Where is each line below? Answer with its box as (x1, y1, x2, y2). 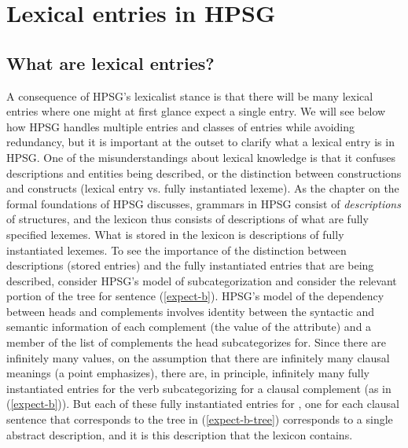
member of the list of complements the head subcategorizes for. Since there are (6, 334, 387, 351)
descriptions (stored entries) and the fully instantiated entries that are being (6, 257, 374, 274)
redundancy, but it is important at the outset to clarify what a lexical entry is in (6, 134, 395, 150)
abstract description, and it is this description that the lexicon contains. (6, 426, 353, 442)
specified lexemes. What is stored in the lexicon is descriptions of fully (6, 226, 344, 242)
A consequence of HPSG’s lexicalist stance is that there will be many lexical (6, 87, 373, 104)
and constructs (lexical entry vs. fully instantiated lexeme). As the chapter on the (6, 180, 399, 196)
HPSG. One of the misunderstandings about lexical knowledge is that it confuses (6, 149, 396, 165)
